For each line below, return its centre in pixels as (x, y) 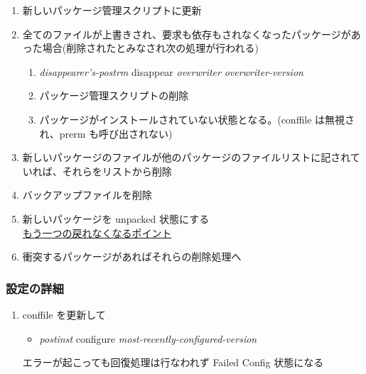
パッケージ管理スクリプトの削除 (114, 95)
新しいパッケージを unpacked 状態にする (116, 218)
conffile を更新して (64, 314)
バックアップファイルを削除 (87, 195)
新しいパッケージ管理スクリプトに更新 (112, 10)
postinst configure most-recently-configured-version (148, 338)
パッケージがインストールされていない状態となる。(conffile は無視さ (197, 119)
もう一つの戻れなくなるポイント (97, 232)
